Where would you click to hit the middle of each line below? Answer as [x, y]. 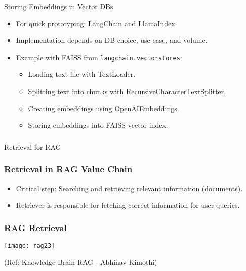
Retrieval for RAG [33, 146]
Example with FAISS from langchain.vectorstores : [99, 57]
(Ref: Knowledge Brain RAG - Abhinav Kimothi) [81, 262]
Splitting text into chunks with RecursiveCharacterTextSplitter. [127, 91]
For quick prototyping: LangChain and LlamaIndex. [96, 23]
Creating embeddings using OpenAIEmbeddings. [104, 108]
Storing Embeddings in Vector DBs [59, 6]
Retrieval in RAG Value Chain [68, 169]
